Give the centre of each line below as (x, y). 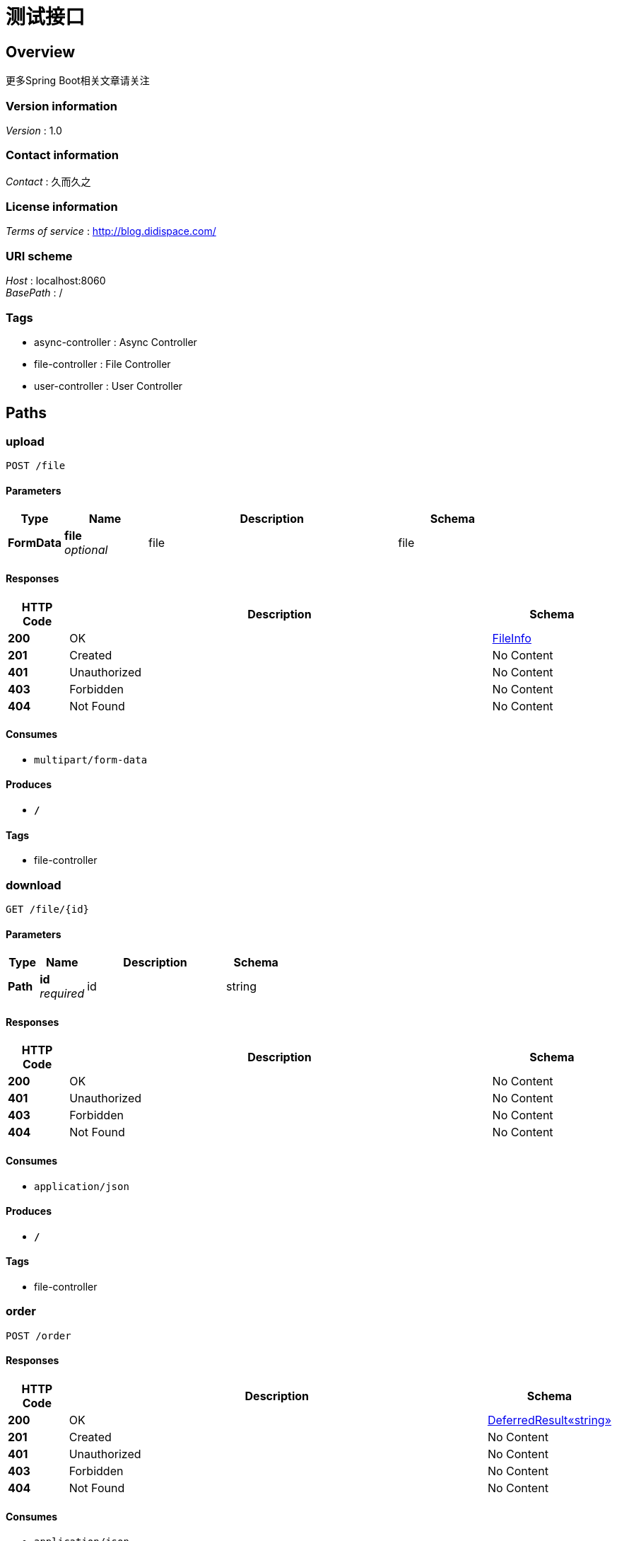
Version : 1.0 (34, 130)
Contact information (63, 155)
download (34, 885)
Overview (41, 52)
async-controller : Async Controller (116, 342)
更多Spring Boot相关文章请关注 (78, 81)
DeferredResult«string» (549, 1420)
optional (86, 550)
